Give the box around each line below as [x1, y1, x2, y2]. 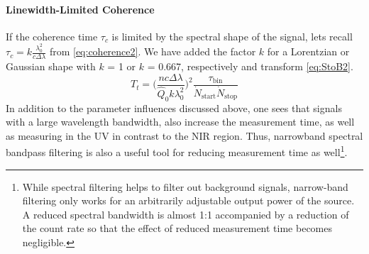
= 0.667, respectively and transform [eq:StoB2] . [147, 59, 353, 74]
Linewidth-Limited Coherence [6, 1, 155, 16]
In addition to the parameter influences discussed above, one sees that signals [6, 100, 342, 115]
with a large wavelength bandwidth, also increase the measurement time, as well [6, 114, 355, 129]
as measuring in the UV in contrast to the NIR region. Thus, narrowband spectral [6, 128, 363, 143]
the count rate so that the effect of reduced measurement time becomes [22, 221, 332, 236]
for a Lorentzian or [267, 44, 350, 59]
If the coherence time [6, 28, 98, 43]
